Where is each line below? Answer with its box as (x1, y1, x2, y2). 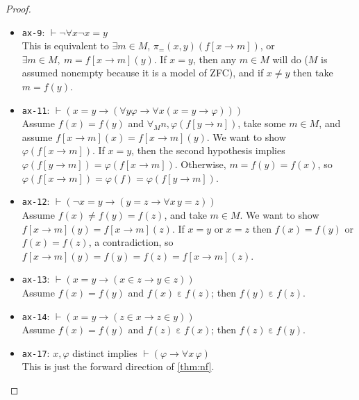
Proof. (6, 1, 31, 15)
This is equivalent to (22, 38, 109, 53)
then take (293, 65, 333, 80)
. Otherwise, (174, 157, 226, 172)
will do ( (272, 51, 308, 66)
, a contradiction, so (88, 235, 174, 249)
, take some (237, 116, 286, 131)
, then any (192, 51, 237, 66)
